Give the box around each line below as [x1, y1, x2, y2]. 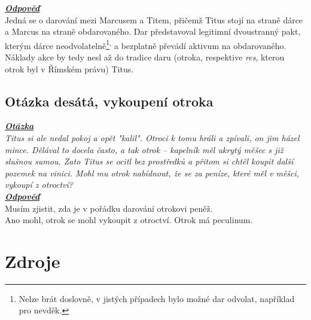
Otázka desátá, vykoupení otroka [5, 92, 214, 110]
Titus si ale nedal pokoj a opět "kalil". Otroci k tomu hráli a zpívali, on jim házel [5, 132, 300, 144]
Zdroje [5, 248, 60, 273]
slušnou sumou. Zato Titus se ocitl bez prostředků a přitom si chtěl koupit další [5, 155, 294, 167]
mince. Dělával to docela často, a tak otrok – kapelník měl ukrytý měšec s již [5, 143, 283, 156]
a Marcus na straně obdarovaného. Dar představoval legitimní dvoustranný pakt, [5, 25, 301, 38]
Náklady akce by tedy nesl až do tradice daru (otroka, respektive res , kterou [5, 51, 285, 63]
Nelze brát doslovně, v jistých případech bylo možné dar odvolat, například [19, 292, 295, 304]
